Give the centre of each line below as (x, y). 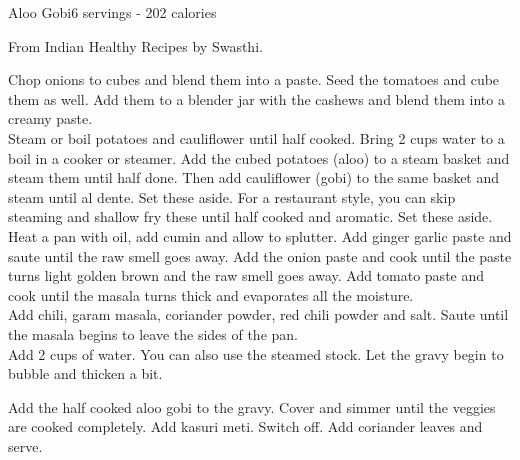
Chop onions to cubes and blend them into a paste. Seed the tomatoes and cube (254, 79)
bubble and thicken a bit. (85, 373)
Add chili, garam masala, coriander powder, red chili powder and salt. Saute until (258, 314)
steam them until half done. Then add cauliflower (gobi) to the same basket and (254, 177)
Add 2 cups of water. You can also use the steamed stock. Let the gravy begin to (256, 353)
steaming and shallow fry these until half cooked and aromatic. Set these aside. (250, 216)
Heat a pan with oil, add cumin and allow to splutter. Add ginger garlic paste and (260, 235)
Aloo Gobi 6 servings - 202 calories (112, 12)
